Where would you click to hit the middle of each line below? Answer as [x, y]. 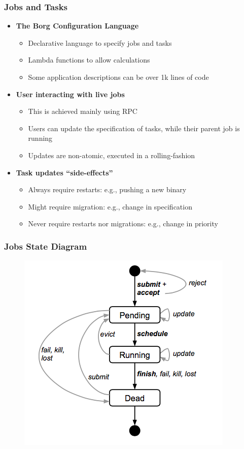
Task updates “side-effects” [64, 172]
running [40, 138]
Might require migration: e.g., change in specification [110, 206]
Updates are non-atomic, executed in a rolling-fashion [112, 155]
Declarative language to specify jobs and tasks [100, 42]
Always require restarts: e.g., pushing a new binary [107, 189]
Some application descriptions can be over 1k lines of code [118, 77]
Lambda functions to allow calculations [89, 60]
